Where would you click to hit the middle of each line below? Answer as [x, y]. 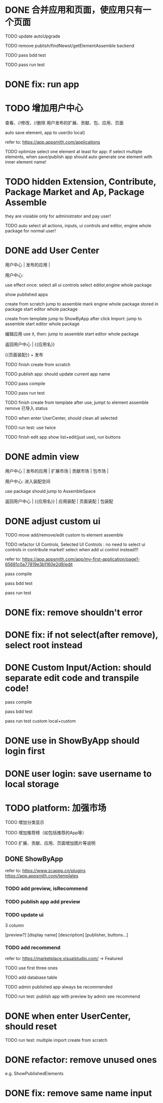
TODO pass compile [25, 383]
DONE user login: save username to [79, 774]
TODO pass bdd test [26, 55]
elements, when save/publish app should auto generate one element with [79, 157]
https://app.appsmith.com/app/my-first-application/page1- [81, 559]
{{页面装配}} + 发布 [24, 354]
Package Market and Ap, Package [75, 192]
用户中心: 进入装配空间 [28, 481]
